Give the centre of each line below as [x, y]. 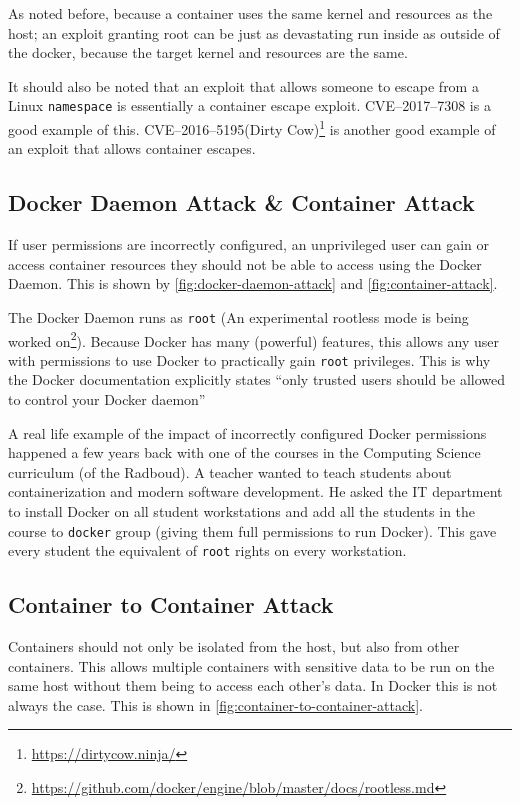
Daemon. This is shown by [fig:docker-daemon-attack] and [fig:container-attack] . [253, 283]
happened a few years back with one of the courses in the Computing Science [244, 452]
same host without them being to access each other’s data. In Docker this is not [253, 685]
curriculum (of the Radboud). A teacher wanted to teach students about [230, 471]
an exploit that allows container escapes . [132, 148]
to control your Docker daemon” [107, 399]
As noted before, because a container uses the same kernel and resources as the [250, 13]
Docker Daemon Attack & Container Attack [241, 202]
